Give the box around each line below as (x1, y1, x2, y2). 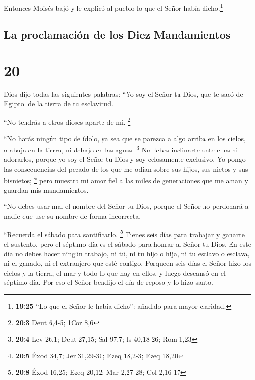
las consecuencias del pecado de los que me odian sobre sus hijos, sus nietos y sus (4, 164, 248, 174)
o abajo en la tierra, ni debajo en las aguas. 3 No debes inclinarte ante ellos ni (4, 143, 238, 154)
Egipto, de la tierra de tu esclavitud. (4, 98, 113, 108)
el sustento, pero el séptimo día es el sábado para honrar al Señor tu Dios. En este (4, 238, 251, 249)
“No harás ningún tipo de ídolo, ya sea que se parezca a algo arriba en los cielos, (4, 133, 246, 143)
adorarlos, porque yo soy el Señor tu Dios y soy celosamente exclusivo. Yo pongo (4, 154, 246, 164)
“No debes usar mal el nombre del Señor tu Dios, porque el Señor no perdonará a (4, 201, 249, 211)
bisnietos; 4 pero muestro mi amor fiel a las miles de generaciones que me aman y (4, 174, 248, 185)
